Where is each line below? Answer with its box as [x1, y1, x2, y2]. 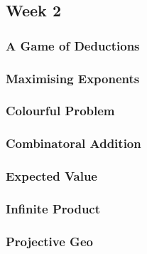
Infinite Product [6, 199, 101, 217]
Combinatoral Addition [6, 134, 141, 152]
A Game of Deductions [6, 36, 140, 54]
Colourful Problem [6, 102, 115, 120]
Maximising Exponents [6, 69, 140, 87]
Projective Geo [6, 232, 93, 250]
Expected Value [6, 167, 97, 185]
